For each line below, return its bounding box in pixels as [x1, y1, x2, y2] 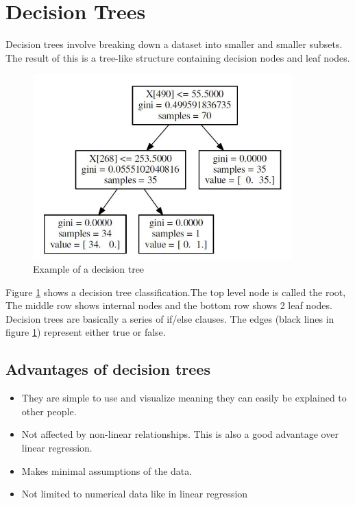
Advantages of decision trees [5, 358, 210, 380]
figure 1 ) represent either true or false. [5, 325, 166, 339]
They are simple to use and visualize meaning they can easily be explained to [21, 391, 347, 405]
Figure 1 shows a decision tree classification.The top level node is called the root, [5, 284, 346, 299]
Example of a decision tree [33, 262, 145, 276]
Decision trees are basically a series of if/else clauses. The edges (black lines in [5, 311, 334, 325]
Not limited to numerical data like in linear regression [21, 486, 248, 501]
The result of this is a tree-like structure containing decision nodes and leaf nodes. [5, 50, 350, 64]
